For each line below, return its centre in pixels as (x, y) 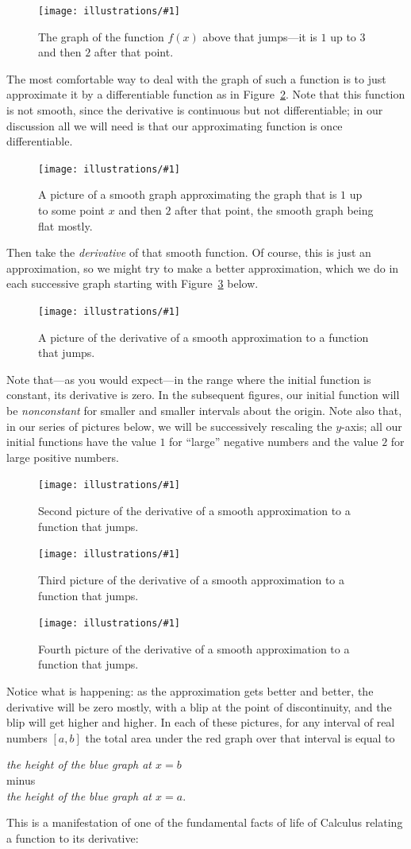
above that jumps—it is (260, 36)
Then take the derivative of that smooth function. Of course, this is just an (189, 252)
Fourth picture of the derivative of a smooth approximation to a (194, 648)
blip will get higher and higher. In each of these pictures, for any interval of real (201, 722)
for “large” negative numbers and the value (274, 442)
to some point (72, 210)
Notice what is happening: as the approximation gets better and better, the (190, 690)
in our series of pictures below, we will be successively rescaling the (169, 426)
